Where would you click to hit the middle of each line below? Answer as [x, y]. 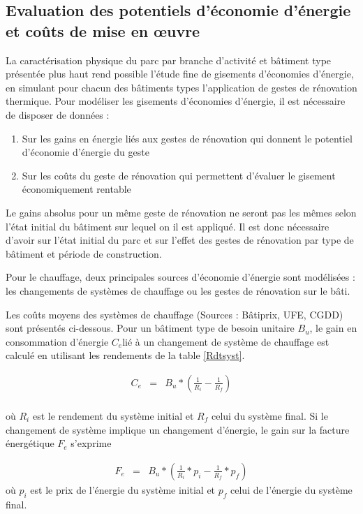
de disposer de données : [58, 114]
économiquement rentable [76, 189]
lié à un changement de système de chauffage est [226, 341]
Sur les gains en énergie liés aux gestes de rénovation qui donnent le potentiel [187, 138]
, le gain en [333, 328]
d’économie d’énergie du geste [86, 152]
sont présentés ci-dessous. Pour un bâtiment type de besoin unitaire [150, 328]
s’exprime [91, 443]
